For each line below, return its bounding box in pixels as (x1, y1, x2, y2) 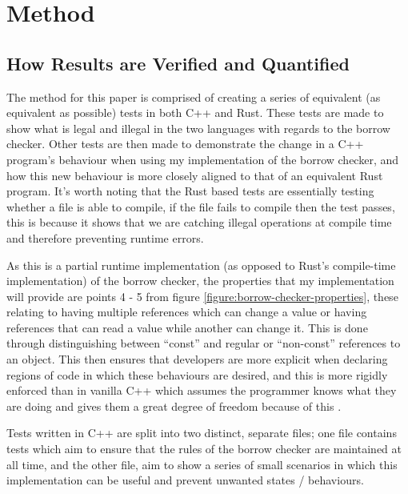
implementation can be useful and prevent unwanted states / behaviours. (6, 472, 364, 488)
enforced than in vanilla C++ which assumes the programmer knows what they (6, 382, 397, 399)
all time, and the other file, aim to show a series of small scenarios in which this (6, 456, 398, 472)
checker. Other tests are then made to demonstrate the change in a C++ (6, 135, 364, 152)
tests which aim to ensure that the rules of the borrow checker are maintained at (6, 440, 402, 457)
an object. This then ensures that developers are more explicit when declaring (6, 351, 388, 367)
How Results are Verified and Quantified (6, 50, 350, 75)
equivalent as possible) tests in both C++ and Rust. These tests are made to (6, 104, 384, 121)
